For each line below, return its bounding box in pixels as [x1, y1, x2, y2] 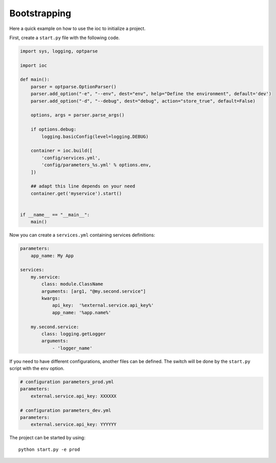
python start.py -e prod [18, 446, 80, 452]
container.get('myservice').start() [30, 191, 122, 196]
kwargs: [41, 295, 61, 301]
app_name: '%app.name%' [52, 310, 112, 315]
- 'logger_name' [52, 345, 93, 351]
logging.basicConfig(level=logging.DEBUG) [41, 134, 149, 139]
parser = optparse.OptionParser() [30, 84, 117, 89]
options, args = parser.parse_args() [30, 112, 125, 118]
